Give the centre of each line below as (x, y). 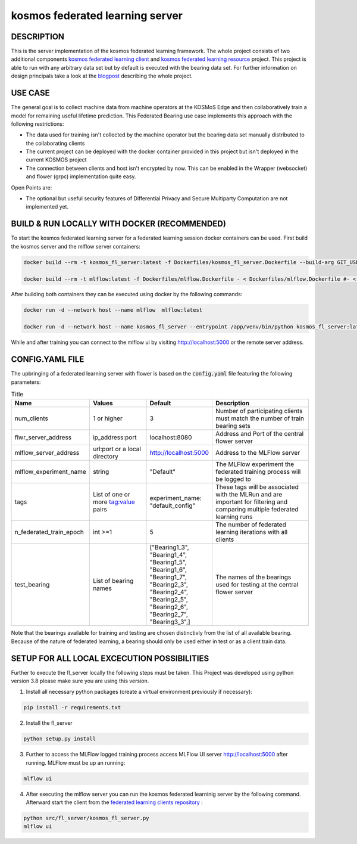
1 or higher (108, 418)
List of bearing (113, 581)
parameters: (26, 382)
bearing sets (233, 426)
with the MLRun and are (249, 495)
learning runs (234, 517)
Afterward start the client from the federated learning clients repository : (115, 802)
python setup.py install (60, 739)
